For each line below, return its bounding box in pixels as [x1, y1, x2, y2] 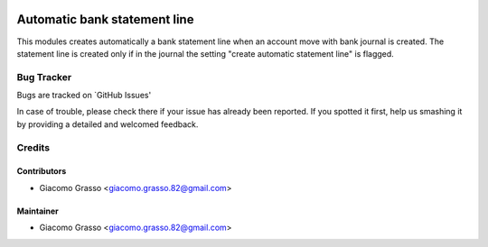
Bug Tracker [16, 70, 72, 83]
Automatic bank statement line [16, 12, 194, 27]
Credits [16, 141, 50, 153]
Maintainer [16, 206, 59, 216]
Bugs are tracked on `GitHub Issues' [16, 90, 152, 101]
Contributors [16, 166, 67, 177]
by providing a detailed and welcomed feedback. [16, 118, 199, 130]
